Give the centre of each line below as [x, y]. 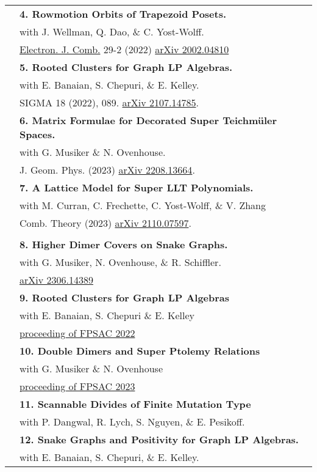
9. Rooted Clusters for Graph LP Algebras [125, 297]
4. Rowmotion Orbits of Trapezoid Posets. [123, 14]
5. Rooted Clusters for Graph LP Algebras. [126, 67]
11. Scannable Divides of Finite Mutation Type [135, 404]
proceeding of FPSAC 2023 [77, 386]
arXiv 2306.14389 [56, 280]
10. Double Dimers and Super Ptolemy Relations [140, 351]
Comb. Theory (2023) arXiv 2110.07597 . [105, 223]
